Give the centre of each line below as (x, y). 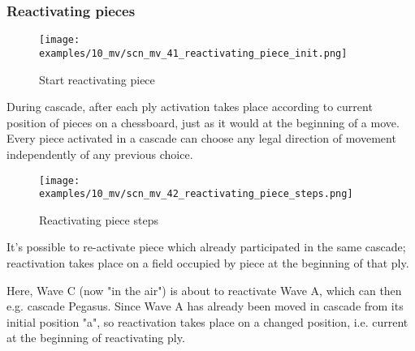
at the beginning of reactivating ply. (96, 338)
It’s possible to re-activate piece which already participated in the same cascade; (206, 247)
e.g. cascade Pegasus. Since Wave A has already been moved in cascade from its (205, 306)
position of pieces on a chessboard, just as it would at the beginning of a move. (203, 122)
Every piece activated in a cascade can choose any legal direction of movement (201, 138)
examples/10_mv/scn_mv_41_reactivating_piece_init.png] (193, 53)
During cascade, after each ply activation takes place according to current (190, 107)
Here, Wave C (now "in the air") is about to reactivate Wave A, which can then (204, 290)
